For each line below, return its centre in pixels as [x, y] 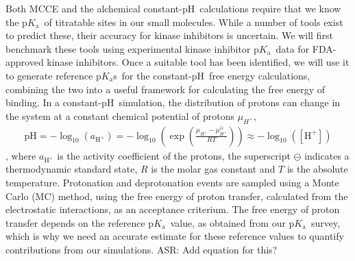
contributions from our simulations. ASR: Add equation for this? [142, 249]
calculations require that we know [270, 8]
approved [25, 62]
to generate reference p [53, 75]
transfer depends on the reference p [80, 222]
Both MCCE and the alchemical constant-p [97, 8]
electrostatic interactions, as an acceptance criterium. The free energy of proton [173, 209]
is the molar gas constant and [213, 169]
